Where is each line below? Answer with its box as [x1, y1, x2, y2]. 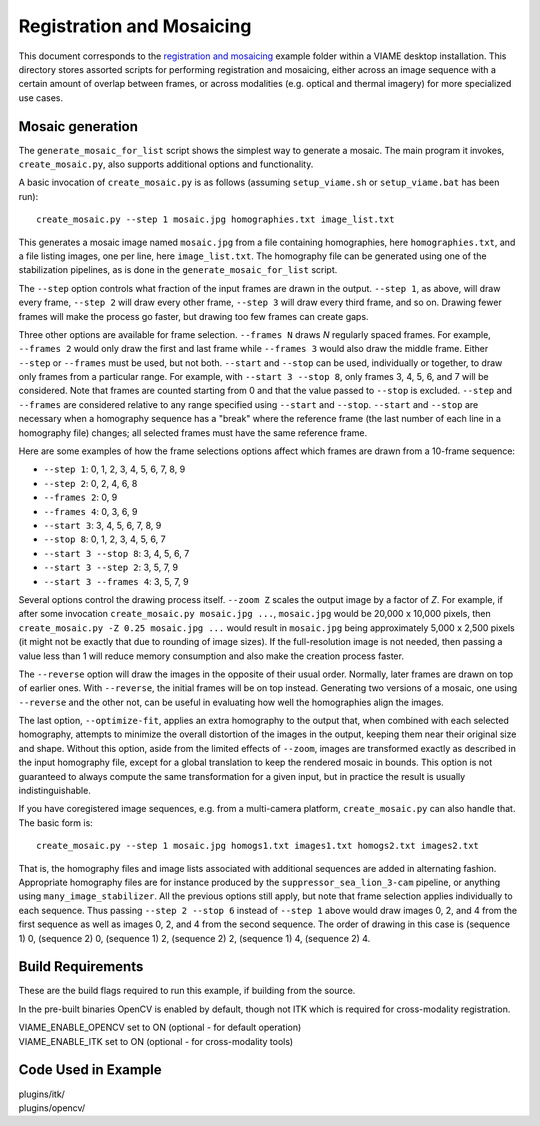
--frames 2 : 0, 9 [43, 491, 118, 504]
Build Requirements [18, 958, 144, 975]
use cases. [18, 91, 64, 104]
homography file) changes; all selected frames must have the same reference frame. [18, 426, 368, 439]
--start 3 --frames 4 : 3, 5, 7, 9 [43, 575, 189, 587]
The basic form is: [18, 816, 94, 829]
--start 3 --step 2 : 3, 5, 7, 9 [43, 561, 179, 574]
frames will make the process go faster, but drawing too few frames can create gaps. [18, 310, 369, 322]
